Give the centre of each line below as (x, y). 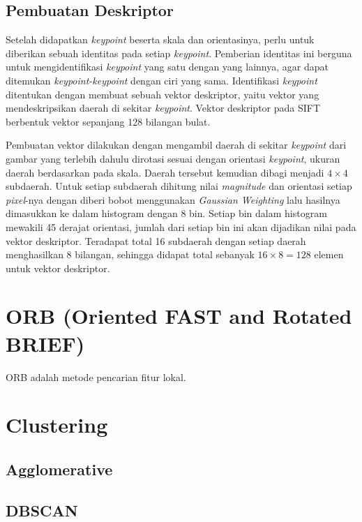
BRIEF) (45, 343)
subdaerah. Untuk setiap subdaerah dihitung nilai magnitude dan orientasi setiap (179, 186)
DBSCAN (42, 510)
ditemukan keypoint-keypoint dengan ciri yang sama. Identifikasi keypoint (161, 80)
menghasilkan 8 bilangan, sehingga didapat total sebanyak (130, 254)
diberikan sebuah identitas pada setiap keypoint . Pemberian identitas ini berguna (179, 53)
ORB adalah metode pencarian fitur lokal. (96, 376)
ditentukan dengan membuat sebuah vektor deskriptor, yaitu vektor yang (163, 94)
